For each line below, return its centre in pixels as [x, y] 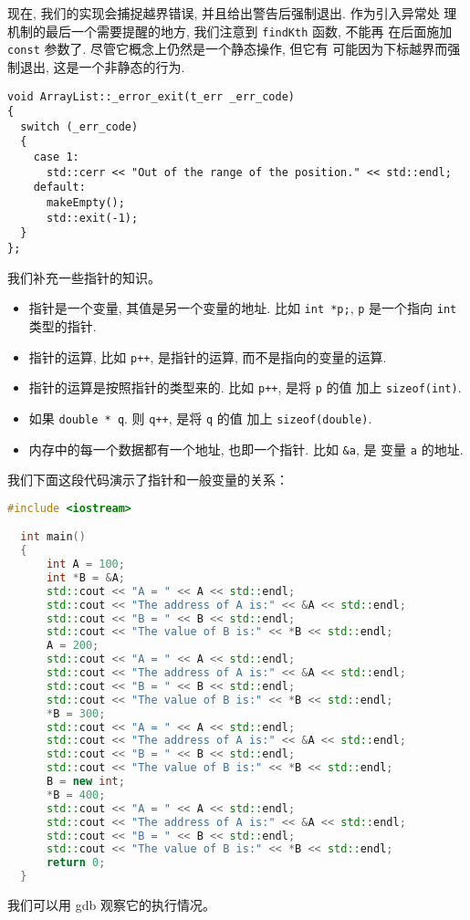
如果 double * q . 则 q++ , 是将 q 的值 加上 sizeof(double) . [200, 418]
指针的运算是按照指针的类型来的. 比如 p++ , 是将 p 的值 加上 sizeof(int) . [245, 387]
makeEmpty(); [85, 203]
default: [59, 188]
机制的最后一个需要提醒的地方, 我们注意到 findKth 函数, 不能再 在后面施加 [230, 31]
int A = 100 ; [85, 565]
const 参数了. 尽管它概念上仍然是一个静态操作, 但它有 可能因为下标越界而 [228, 49]
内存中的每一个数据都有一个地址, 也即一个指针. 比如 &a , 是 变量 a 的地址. [246, 449]
